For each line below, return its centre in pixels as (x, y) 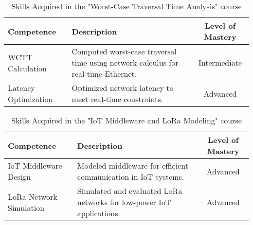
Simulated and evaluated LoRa (130, 191)
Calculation (27, 68)
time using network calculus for (125, 62)
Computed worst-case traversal (124, 51)
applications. (99, 213)
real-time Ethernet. (104, 74)
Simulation (26, 208)
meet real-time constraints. (117, 99)
